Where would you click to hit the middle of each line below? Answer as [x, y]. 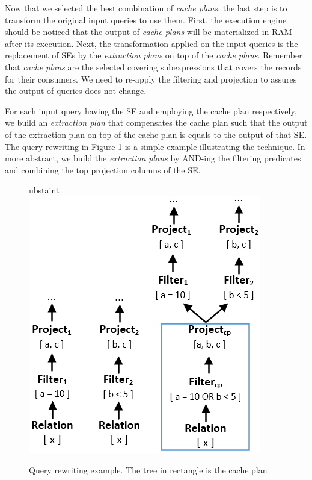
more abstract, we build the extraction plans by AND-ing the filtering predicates [153, 158]
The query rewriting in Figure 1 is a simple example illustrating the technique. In [155, 146]
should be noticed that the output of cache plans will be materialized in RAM [148, 32]
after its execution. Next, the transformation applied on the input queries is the [151, 43]
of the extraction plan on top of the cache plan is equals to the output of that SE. [156, 134]
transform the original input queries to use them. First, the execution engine [146, 20]
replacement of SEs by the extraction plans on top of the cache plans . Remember [154, 55]
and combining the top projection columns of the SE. [103, 170]
